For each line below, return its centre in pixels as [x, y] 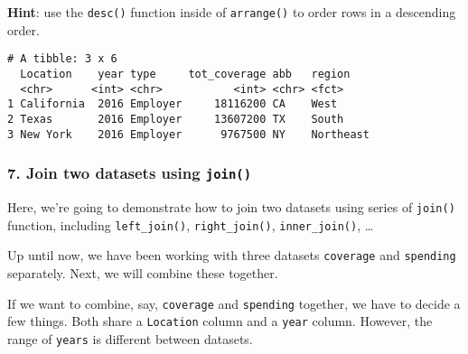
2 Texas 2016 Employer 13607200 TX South [176, 119]
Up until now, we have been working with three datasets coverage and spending [232, 255]
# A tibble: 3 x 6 [62, 59]
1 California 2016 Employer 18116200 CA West [173, 104]
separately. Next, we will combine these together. [143, 272]
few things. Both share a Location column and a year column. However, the [220, 321]
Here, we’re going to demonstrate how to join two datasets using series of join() [231, 206]
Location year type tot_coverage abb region [185, 74]
